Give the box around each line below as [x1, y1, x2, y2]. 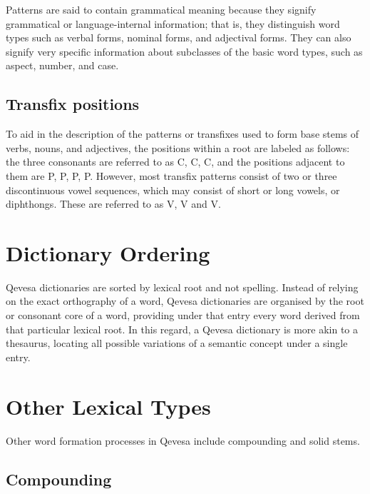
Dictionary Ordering [6, 238, 210, 267]
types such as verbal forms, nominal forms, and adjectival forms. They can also [6, 30, 351, 45]
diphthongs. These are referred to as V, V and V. [6, 196, 221, 211]
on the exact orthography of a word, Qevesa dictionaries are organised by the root [6, 293, 364, 308]
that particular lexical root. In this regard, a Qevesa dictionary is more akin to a [6, 321, 359, 336]
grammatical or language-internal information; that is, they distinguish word [6, 16, 340, 31]
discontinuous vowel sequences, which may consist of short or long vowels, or [6, 182, 340, 197]
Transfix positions [6, 93, 140, 115]
